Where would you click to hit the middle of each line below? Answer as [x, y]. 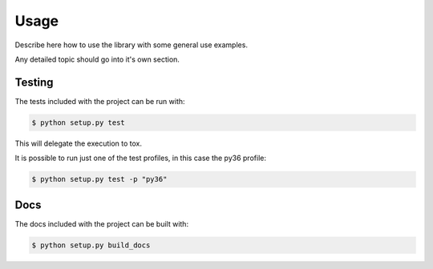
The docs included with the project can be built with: [101, 223]
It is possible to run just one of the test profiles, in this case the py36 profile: [140, 158]
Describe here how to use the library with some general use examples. [132, 45]
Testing [34, 82]
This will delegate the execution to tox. [78, 143]
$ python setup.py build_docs [91, 245]
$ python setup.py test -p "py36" [99, 179]
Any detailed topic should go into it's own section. [97, 59]
